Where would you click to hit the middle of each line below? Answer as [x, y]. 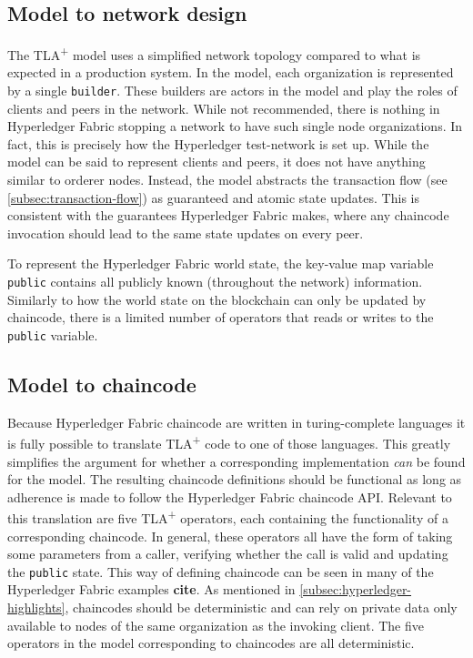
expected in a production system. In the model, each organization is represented [231, 72]
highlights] [36, 607]
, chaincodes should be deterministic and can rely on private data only [261, 607]
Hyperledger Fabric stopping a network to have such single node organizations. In [235, 126]
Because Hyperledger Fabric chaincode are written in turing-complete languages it [236, 422]
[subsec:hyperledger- [356, 589]
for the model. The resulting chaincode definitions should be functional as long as [235, 479]
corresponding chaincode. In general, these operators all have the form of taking [230, 536]
